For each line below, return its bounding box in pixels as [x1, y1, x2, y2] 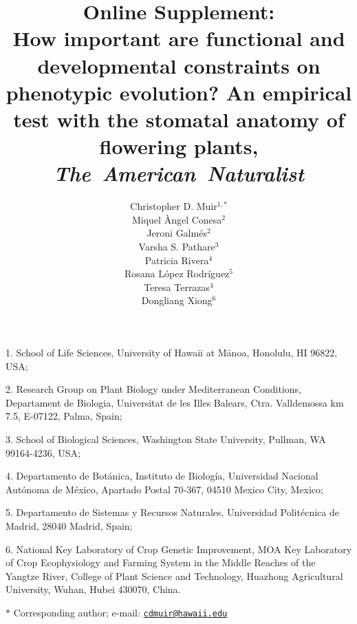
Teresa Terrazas [144, 279, 210, 294]
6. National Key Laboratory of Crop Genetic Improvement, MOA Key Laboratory [6, 541, 352, 556]
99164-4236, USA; [6, 445, 80, 460]
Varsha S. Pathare [138, 239, 215, 254]
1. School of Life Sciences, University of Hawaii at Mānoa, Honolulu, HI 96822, [6, 345, 338, 359]
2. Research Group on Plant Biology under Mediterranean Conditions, [6, 382, 302, 396]
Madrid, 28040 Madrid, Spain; [6, 518, 133, 532]
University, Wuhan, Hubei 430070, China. [6, 582, 181, 596]
